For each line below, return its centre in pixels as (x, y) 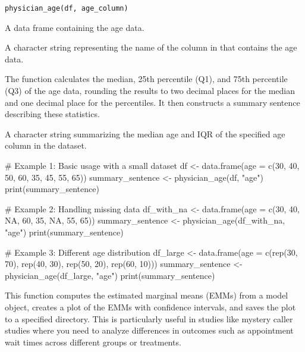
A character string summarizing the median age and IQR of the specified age (145, 133)
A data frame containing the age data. (75, 27)
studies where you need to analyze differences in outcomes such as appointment (149, 330)
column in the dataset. (46, 145)
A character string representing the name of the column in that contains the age (151, 47)
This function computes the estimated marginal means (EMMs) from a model (147, 295)
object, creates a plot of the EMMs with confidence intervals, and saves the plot (150, 307)
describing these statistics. (52, 114)
